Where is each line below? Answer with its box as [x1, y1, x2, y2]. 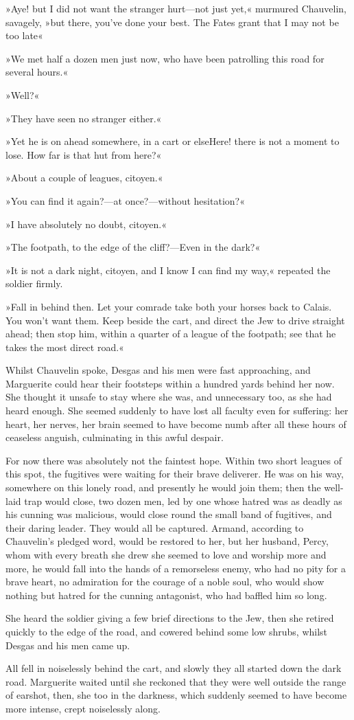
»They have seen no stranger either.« [5, 111, 162, 125]
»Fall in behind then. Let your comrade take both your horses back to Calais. [5, 299, 332, 313]
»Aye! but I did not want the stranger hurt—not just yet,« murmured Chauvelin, [5, 1, 347, 15]
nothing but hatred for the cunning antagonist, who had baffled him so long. [5, 587, 327, 602]
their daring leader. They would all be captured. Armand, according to [5, 520, 304, 535]
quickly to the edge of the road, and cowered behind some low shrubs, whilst [5, 624, 328, 638]
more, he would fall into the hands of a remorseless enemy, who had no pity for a [5, 561, 346, 575]
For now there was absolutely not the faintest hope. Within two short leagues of [5, 453, 342, 467]
